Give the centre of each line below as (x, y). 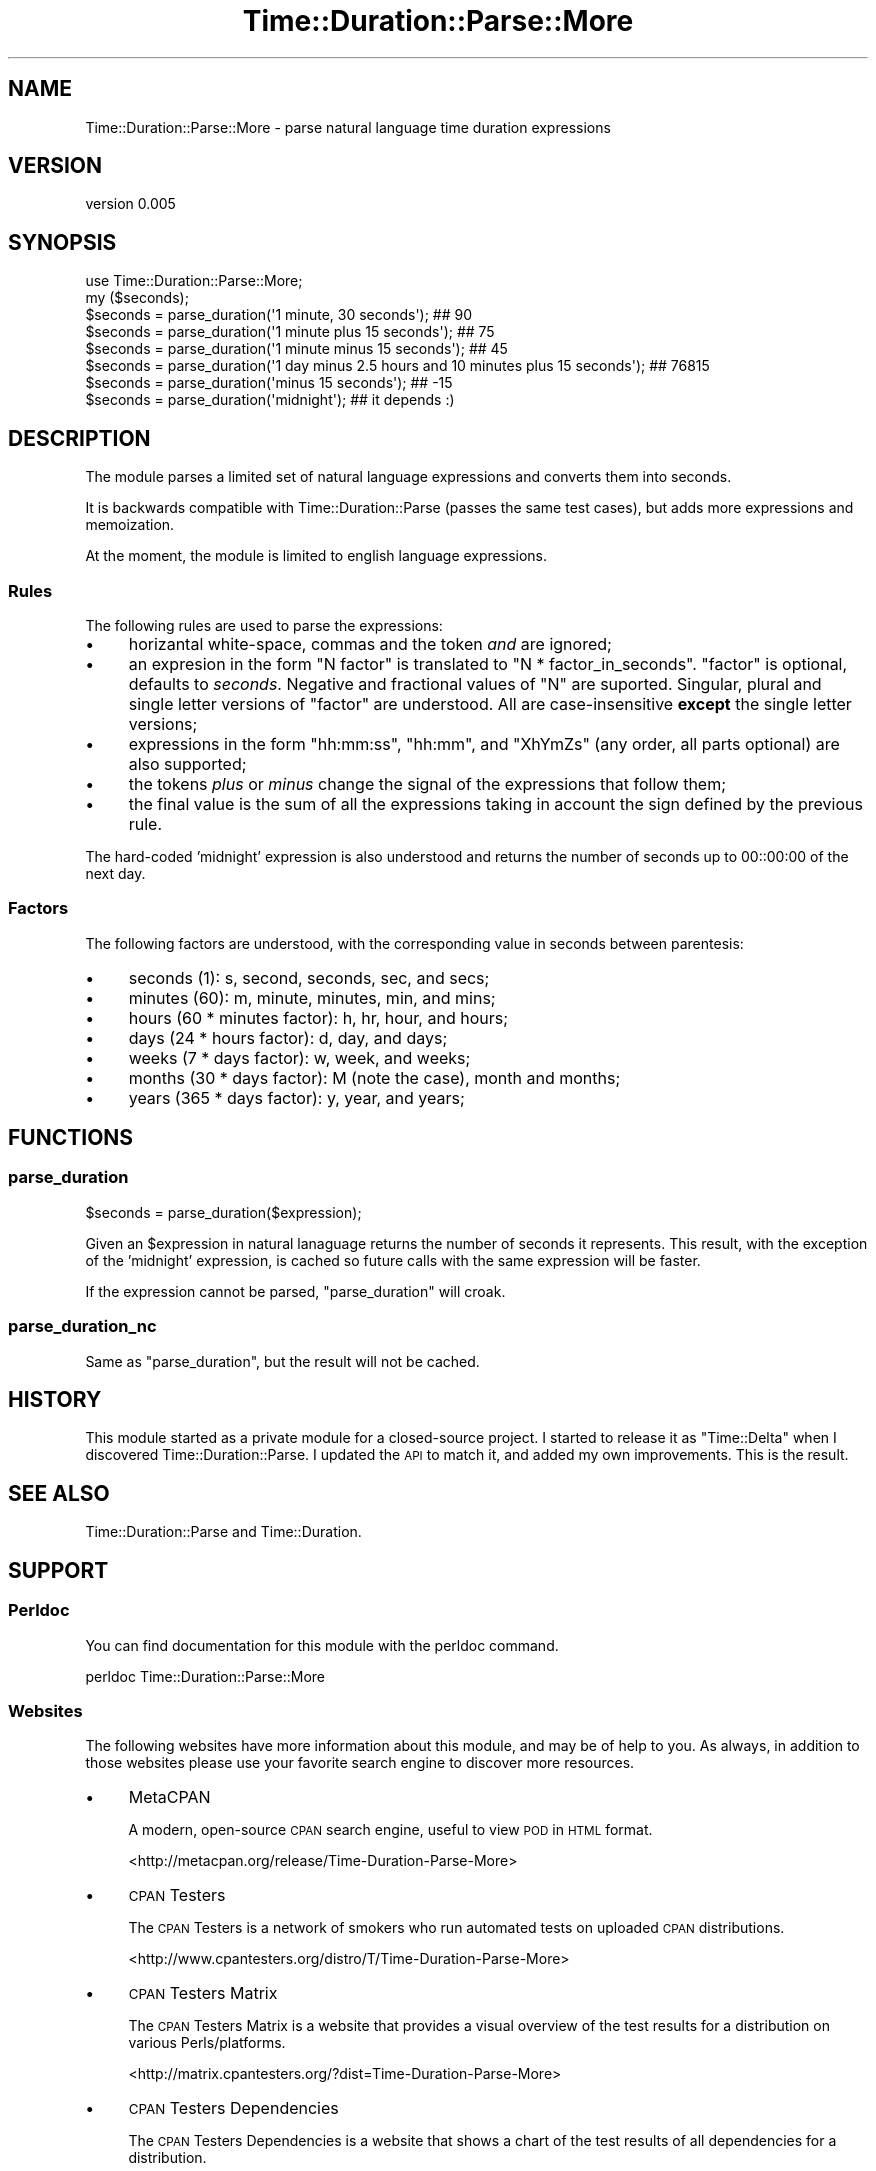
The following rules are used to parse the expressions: (264, 625)
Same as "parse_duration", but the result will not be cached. (282, 1361)
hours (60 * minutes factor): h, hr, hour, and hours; (318, 1017)
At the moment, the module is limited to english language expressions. (316, 556)
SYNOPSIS (62, 242)
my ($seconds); (137, 298)
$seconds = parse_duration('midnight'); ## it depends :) (270, 400)
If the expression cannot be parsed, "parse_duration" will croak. (295, 1291)
